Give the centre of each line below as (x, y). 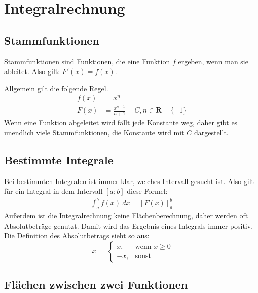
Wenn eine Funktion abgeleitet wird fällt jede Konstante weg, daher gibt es (121, 122)
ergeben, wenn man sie (213, 61)
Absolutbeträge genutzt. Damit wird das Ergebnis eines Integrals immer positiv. (129, 225)
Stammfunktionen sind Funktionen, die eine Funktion (87, 61)
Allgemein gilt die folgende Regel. (56, 88)
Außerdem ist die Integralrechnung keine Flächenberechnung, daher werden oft (126, 216)
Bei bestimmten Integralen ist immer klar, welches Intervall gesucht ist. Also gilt (129, 181)
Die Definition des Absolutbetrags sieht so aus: (77, 235)
